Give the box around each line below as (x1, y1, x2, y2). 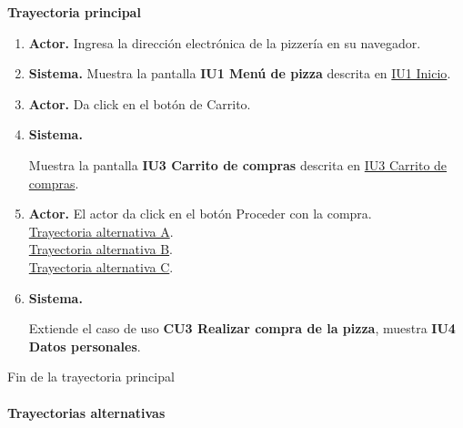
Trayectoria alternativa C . (28, 257, 174, 276)
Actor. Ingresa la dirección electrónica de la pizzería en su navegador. (28, 33, 421, 52)
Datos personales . (28, 336, 141, 355)
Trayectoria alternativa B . (28, 239, 174, 259)
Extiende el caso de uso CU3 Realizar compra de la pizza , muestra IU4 (28, 319, 456, 338)
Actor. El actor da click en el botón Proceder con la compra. (28, 204, 372, 223)
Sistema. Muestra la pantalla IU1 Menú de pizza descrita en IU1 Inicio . (28, 64, 451, 83)
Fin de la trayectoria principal (7, 367, 175, 386)
